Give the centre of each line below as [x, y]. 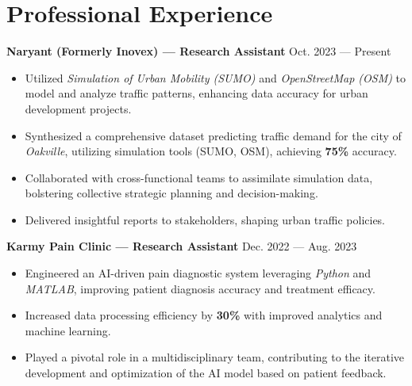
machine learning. [68, 330]
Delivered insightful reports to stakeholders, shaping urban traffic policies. [205, 219]
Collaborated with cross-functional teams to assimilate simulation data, [199, 177]
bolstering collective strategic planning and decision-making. [171, 193]
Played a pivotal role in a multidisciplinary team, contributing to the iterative [215, 357]
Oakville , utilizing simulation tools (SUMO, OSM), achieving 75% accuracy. [211, 151]
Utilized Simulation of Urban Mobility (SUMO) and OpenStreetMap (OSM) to [216, 77]
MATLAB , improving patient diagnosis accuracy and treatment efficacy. [200, 288]
